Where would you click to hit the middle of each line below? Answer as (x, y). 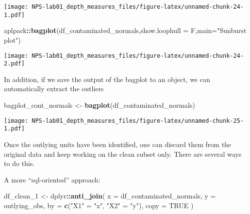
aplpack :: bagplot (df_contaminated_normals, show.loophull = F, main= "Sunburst (125, 30)
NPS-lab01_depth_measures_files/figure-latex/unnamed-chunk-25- (138, 121)
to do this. (19, 163)
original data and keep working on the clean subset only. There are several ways (123, 154)
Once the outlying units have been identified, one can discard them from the (118, 144)
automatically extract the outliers (54, 89)
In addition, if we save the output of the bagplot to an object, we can (107, 79)
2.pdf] (14, 64)
